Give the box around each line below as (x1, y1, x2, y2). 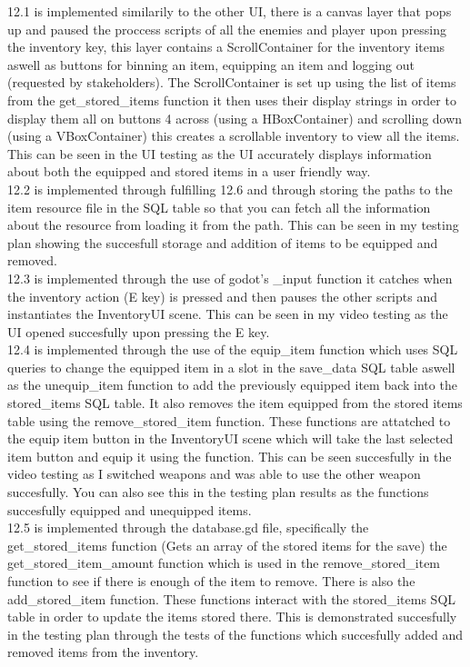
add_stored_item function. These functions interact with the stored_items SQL (7, 589, 456, 608)
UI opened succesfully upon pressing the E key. (7, 322, 270, 341)
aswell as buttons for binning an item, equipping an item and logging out (7, 55, 415, 74)
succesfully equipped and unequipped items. (7, 500, 252, 519)
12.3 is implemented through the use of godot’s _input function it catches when (7, 268, 453, 287)
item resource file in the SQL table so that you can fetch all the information (7, 197, 431, 216)
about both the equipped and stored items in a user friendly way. (7, 162, 371, 181)
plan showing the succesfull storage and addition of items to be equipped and (7, 233, 438, 252)
